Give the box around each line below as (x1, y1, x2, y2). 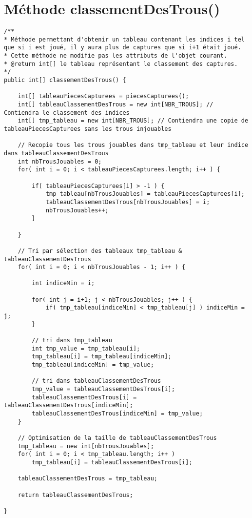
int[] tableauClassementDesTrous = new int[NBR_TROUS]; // (18, 101, 213, 108)
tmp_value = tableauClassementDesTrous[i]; (32, 386, 175, 393)
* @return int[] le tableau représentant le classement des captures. (4, 60, 238, 67)
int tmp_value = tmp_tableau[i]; (32, 345, 140, 352)
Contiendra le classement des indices (4, 109, 130, 116)
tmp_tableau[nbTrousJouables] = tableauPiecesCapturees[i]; (45, 190, 245, 198)
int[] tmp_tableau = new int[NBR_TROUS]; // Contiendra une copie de (18, 117, 249, 124)
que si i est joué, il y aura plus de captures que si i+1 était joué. (4, 44, 241, 51)
